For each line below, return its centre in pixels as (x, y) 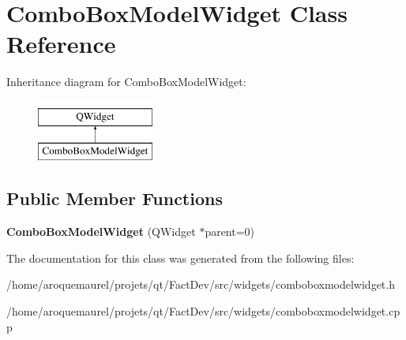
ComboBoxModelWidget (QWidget (101, 232)
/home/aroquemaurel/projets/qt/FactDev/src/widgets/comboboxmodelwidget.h (201, 284)
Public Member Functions (115, 198)
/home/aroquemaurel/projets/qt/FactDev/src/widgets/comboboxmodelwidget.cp (203, 311)
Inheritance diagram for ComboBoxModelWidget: (126, 82)
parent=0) (230, 232)
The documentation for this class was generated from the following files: (180, 258)
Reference (61, 44)
